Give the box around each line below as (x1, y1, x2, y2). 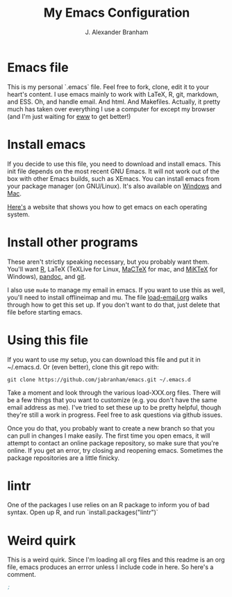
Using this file (7, 332, 89, 348)
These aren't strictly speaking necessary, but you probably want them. (7, 257, 210, 266)
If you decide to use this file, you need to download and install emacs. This (7, 159, 221, 168)
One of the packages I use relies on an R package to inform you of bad (7, 501, 210, 509)
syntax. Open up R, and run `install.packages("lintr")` (7, 508, 158, 516)
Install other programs (7, 234, 138, 250)
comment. (7, 571, 36, 579)
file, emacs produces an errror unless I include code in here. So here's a (7, 563, 214, 571)
